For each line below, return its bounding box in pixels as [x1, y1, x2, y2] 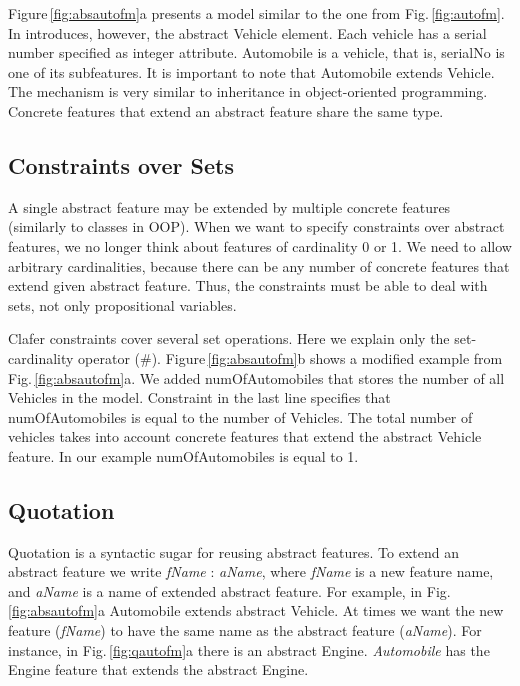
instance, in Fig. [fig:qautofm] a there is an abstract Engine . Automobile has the [8, 639, 490, 660]
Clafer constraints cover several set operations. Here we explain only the [8, 328, 450, 349]
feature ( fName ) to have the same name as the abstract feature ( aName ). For [8, 620, 482, 641]
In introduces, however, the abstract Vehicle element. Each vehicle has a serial [8, 22, 487, 43]
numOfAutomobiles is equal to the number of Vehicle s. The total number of [8, 406, 473, 427]
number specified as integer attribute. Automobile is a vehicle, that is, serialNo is [8, 42, 505, 63]
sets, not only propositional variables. [8, 294, 237, 315]
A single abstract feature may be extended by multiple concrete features [8, 196, 451, 217]
